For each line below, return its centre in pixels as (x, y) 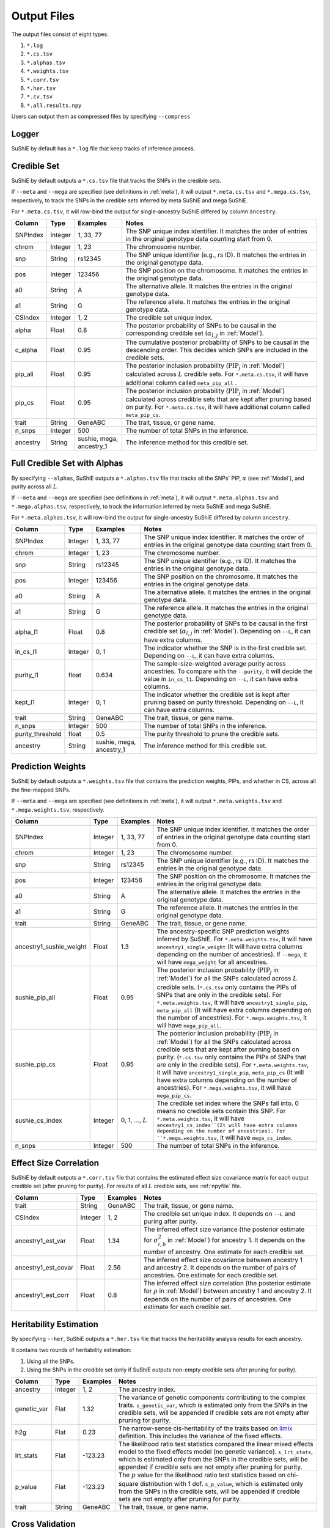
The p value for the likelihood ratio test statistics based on (202, 1475)
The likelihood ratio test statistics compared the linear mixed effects (216, 1444)
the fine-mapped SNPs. (41, 790)
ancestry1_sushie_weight (51, 946)
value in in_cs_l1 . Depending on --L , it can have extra (221, 678)
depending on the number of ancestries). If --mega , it (232, 954)
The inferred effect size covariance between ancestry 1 (223, 1260)
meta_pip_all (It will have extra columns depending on (234, 1010)
